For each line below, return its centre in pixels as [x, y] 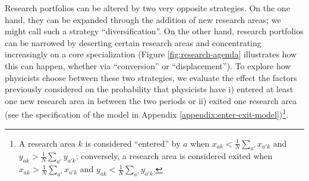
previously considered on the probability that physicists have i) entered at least [149, 89]
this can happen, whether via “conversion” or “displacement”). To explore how [148, 65]
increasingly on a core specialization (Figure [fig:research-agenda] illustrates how [151, 54]
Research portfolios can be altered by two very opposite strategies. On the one [147, 8]
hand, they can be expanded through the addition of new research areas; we [143, 19]
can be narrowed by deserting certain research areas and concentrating [133, 42]
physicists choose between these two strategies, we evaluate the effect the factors [151, 77]
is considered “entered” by [133, 143]
